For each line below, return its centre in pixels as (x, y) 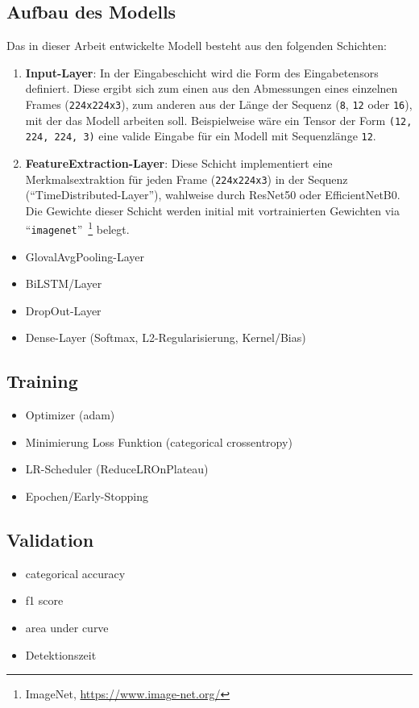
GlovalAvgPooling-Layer (85, 256)
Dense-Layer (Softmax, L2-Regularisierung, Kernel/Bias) (166, 337)
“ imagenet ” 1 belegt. (77, 228)
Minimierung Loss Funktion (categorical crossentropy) (159, 441)
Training (42, 381)
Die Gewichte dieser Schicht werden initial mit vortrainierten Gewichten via (212, 210)
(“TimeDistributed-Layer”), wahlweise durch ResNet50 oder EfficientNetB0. (213, 195)
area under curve (67, 628)
